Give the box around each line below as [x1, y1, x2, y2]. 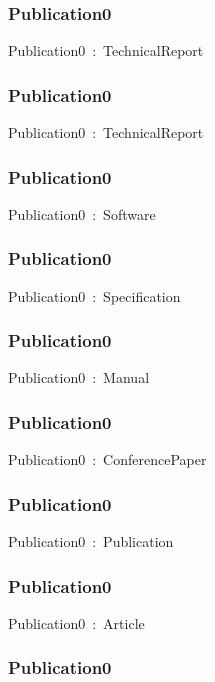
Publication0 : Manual [8, 367, 150, 388]
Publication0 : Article [8, 612, 145, 633]
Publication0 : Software [8, 203, 156, 224]
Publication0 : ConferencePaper [8, 449, 207, 470]
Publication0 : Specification [8, 285, 181, 306]
